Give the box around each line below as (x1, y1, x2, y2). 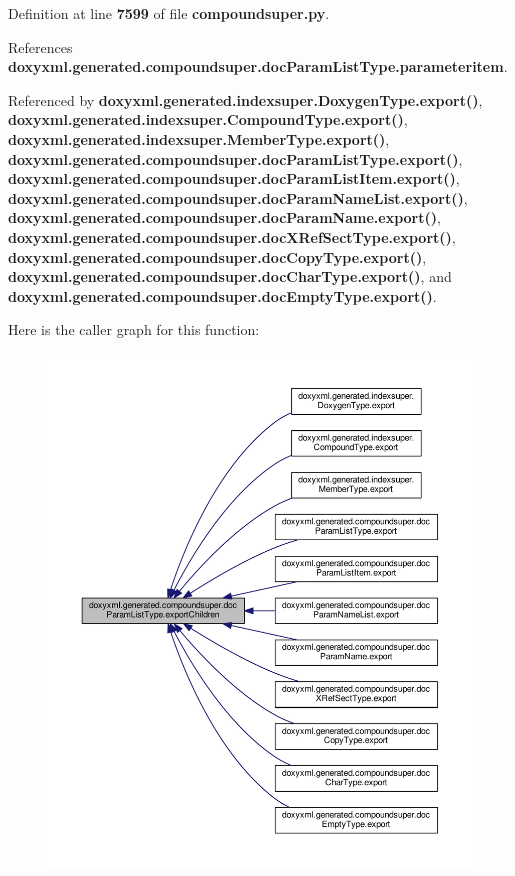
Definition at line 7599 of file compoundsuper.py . (8, 3, 330, 23)
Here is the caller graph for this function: (8, 319, 260, 340)
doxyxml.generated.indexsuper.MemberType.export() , (8, 128, 390, 149)
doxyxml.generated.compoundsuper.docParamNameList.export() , (8, 187, 468, 208)
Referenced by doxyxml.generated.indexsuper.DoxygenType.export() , (8, 89, 483, 110)
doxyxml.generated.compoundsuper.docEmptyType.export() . (8, 285, 437, 306)
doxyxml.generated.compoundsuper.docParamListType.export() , (8, 148, 463, 169)
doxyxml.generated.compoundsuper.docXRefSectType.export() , (8, 226, 456, 247)
